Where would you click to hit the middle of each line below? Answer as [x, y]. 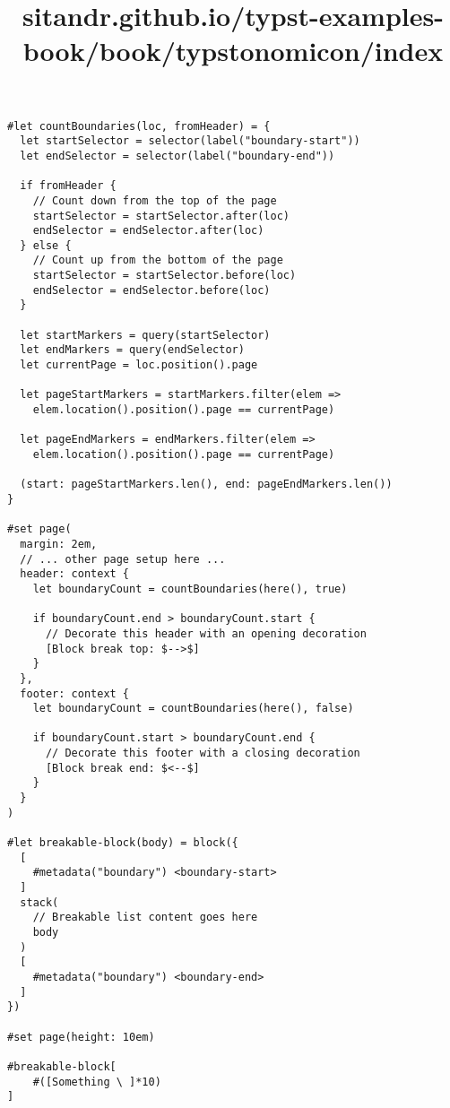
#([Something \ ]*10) [97, 1082]
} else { [46, 245]
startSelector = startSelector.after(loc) [161, 216]
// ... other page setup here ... [123, 559]
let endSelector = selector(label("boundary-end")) [177, 156]
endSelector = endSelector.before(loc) [151, 290]
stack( [39, 902]
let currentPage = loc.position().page [139, 365]
